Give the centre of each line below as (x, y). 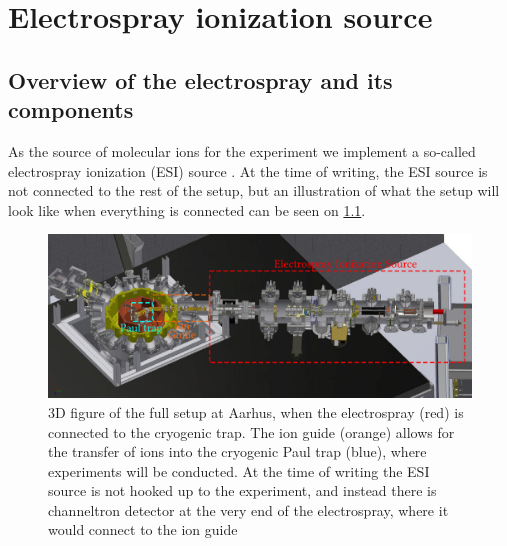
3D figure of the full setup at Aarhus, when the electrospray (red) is (256, 411)
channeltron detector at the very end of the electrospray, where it (248, 509)
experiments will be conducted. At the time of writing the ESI (239, 470)
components (71, 109)
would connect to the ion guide (143, 529)
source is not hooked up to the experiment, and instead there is (242, 490)
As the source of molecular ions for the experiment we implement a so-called (242, 150)
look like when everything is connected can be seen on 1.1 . (187, 209)
